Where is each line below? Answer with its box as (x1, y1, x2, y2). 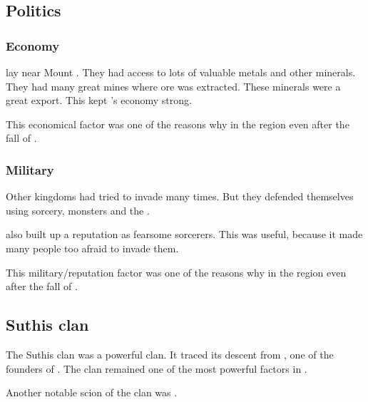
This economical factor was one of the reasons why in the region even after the (6, 116, 349, 131)
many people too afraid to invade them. (6, 240, 179, 255)
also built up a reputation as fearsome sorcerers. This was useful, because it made (6, 227, 363, 242)
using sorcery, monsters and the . (6, 202, 150, 217)
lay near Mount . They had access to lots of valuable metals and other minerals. (6, 65, 356, 79)
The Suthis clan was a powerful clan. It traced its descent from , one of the (6, 346, 334, 361)
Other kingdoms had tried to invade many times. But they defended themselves (6, 189, 354, 204)
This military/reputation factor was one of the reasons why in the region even (6, 264, 347, 279)
